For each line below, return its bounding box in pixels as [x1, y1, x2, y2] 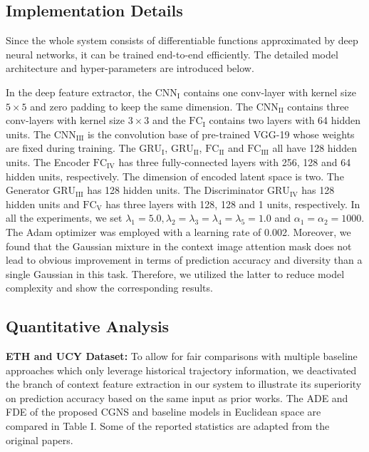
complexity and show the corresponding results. [6, 280, 213, 295]
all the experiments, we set [6, 210, 123, 225]
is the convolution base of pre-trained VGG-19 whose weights [87, 126, 355, 141]
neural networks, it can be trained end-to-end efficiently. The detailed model [6, 46, 338, 61]
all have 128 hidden [272, 140, 358, 155]
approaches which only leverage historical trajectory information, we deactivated [6, 362, 357, 377]
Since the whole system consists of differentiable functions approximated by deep [6, 33, 358, 48]
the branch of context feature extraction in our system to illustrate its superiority [6, 376, 362, 391]
